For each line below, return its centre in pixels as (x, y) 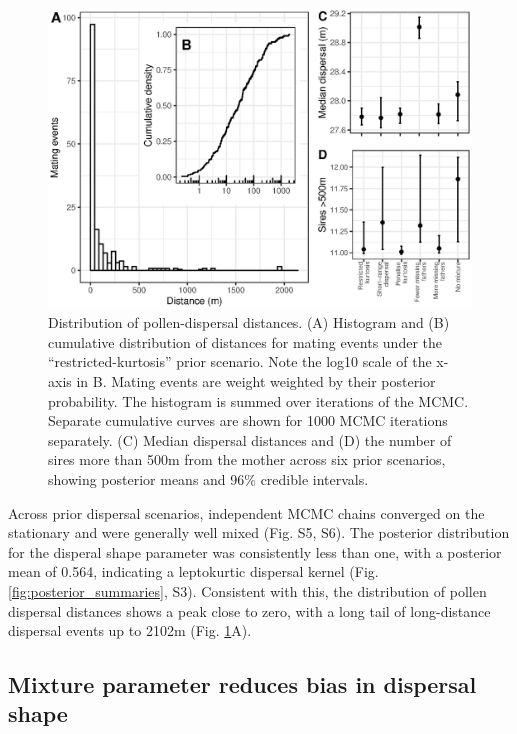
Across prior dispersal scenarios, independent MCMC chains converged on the (246, 512)
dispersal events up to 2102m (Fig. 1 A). (130, 630)
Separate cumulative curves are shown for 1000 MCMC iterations (248, 420)
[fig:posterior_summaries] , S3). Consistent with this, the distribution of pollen (247, 590)
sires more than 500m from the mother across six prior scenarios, (247, 459)
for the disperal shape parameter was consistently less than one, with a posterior (255, 551)
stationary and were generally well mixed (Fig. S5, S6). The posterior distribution (259, 532)
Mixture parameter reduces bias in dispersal (242, 684)
